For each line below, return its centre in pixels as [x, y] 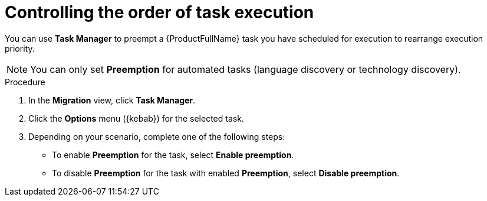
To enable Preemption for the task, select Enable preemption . [173, 155]
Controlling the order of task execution [159, 12]
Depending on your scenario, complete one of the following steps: [157, 136]
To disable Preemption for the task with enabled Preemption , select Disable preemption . [226, 173]
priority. [20, 48]
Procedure [25, 82]
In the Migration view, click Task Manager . [112, 100]
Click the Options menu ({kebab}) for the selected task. [136, 118]
